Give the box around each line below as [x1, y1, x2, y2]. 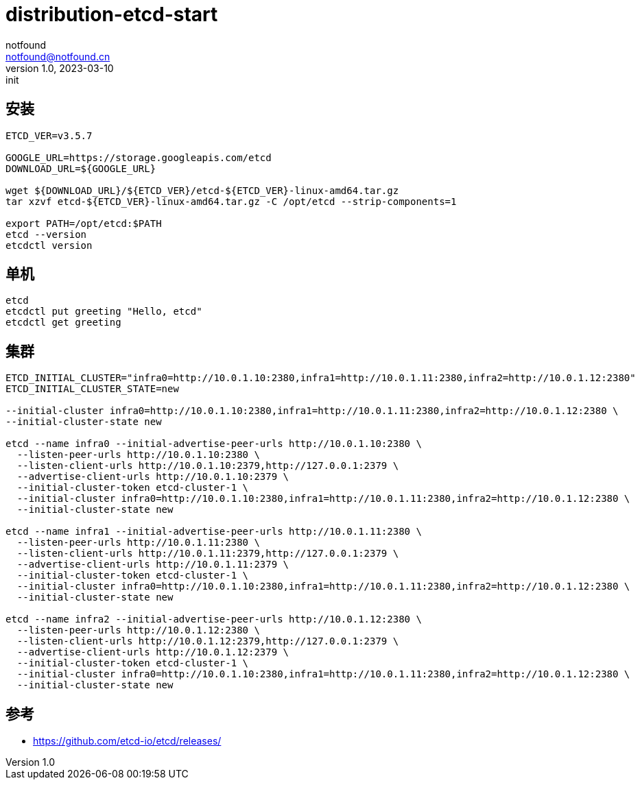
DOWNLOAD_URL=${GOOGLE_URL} [5, 162, 156, 174]
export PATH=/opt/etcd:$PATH [5, 217, 162, 229]
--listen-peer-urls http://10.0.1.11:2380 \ [16, 537, 260, 548]
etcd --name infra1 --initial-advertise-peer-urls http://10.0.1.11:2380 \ [5, 526, 422, 538]
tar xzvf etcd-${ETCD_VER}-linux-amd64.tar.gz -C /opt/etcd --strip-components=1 [5, 195, 457, 207]
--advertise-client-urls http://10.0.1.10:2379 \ [16, 471, 289, 483]
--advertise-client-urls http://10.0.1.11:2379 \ [16, 559, 289, 570]
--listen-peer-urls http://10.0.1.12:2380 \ [16, 625, 260, 636]
